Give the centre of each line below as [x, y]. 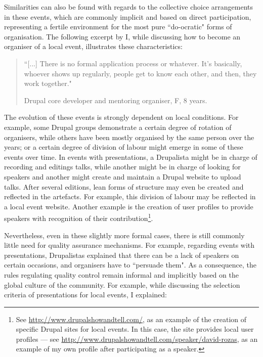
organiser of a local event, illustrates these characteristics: [93, 46]
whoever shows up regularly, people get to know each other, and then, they [140, 73]
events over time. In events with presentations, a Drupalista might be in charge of [131, 157]
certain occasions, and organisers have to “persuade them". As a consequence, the [130, 265]
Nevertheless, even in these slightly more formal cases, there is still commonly [124, 235]
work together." [48, 83]
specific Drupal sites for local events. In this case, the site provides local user [135, 329]
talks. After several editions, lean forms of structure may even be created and [124, 186]
